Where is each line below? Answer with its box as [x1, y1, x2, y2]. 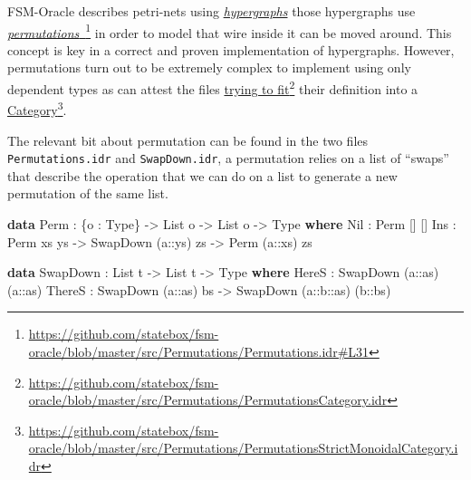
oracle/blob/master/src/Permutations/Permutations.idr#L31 [28, 341, 370, 360]
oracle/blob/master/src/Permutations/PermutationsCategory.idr [28, 390, 388, 409]
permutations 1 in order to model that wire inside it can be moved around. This [7, 20, 452, 42]
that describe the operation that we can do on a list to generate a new [7, 166, 398, 185]
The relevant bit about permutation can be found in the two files [7, 130, 369, 149]
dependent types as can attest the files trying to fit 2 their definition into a [7, 77, 418, 98]
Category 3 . [7, 98, 67, 119]
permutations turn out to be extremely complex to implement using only [7, 58, 411, 77]
